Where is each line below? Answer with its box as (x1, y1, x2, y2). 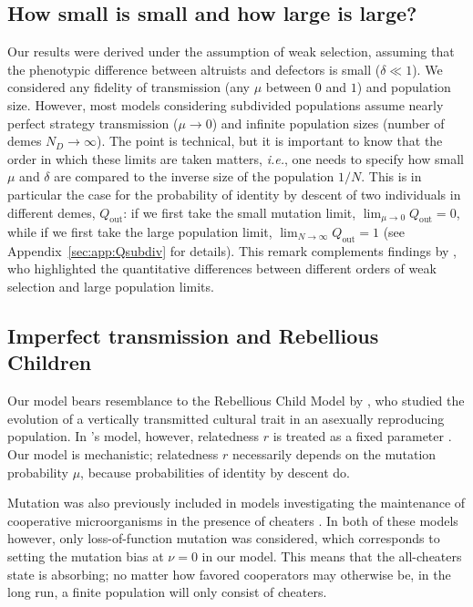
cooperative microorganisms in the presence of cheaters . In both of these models (7, 510, 458, 530)
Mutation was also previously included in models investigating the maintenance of (7, 493, 466, 512)
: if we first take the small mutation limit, (123, 202, 356, 221)
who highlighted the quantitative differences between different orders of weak (7, 259, 437, 278)
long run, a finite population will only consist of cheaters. (7, 582, 327, 602)
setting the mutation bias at (7, 546, 164, 565)
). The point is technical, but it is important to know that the (96, 131, 443, 150)
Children (7, 348, 92, 376)
